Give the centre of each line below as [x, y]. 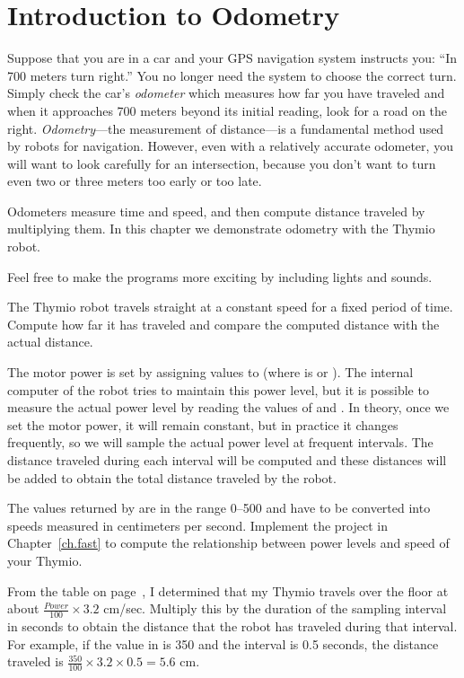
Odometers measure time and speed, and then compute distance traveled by [216, 211]
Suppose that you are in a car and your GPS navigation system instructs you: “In [232, 58]
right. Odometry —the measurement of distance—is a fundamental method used [226, 128]
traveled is [35, 661]
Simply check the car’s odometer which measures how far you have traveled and [226, 93]
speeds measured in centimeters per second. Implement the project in [197, 525]
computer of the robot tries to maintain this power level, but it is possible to [218, 389]
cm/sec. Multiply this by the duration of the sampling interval [275, 608]
